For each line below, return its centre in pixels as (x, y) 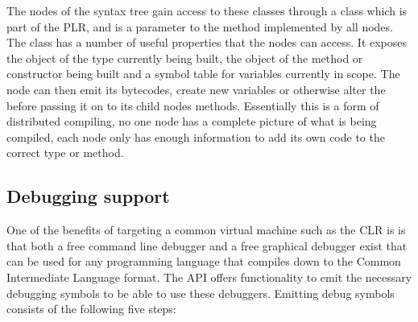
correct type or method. (65, 153)
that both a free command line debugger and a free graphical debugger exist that (207, 245)
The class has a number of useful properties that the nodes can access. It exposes (207, 42)
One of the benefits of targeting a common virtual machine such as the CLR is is (206, 230)
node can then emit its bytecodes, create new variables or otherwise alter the (196, 89)
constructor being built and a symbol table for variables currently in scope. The (203, 74)
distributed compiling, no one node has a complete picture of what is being (192, 121)
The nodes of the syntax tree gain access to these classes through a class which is (207, 10)
